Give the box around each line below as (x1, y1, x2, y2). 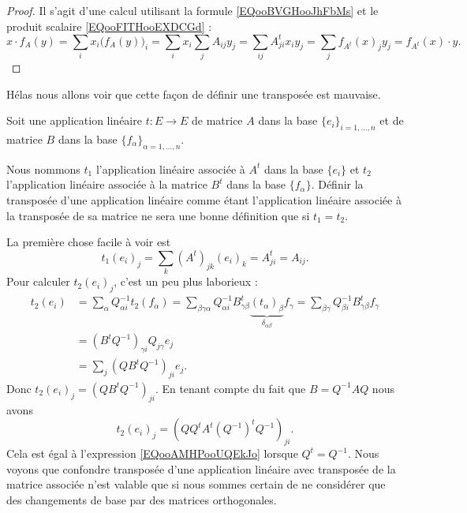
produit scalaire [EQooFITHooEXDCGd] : (6, 17, 212, 34)
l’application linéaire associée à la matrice (6, 176, 207, 193)
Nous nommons (6, 160, 80, 177)
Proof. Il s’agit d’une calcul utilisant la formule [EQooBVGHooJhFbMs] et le (6, 2, 379, 18)
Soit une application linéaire (6, 112, 142, 129)
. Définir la (311, 176, 364, 193)
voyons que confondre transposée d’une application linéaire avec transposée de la (6, 460, 396, 477)
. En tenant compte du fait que (155, 380, 306, 396)
